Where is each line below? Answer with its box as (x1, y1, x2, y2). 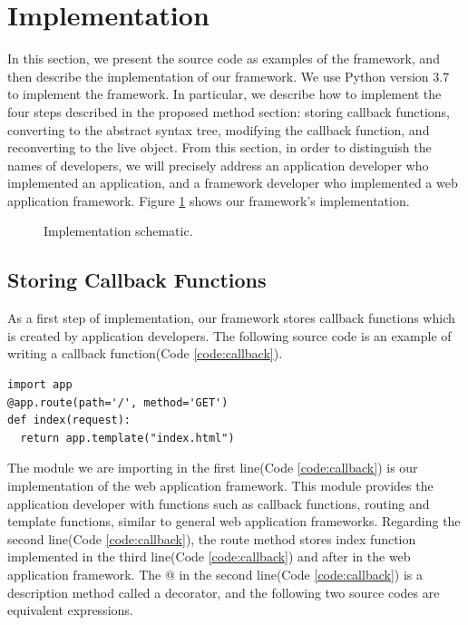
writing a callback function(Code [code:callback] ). (7, 344, 283, 363)
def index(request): (7, 414, 132, 427)
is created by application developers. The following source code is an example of (7, 326, 452, 345)
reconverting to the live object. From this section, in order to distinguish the (7, 138, 432, 157)
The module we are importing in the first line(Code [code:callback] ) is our (7, 458, 418, 477)
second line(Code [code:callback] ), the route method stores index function (7, 529, 416, 548)
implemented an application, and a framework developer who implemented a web (7, 173, 458, 192)
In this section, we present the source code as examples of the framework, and (7, 49, 440, 68)
